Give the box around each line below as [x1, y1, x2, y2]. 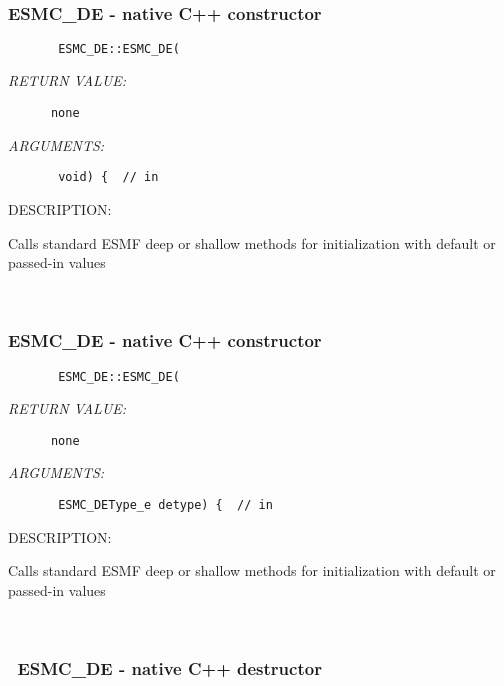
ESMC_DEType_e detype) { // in [58, 498, 273, 513]
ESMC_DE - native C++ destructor [17, 656, 322, 681]
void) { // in [58, 170, 159, 185]
